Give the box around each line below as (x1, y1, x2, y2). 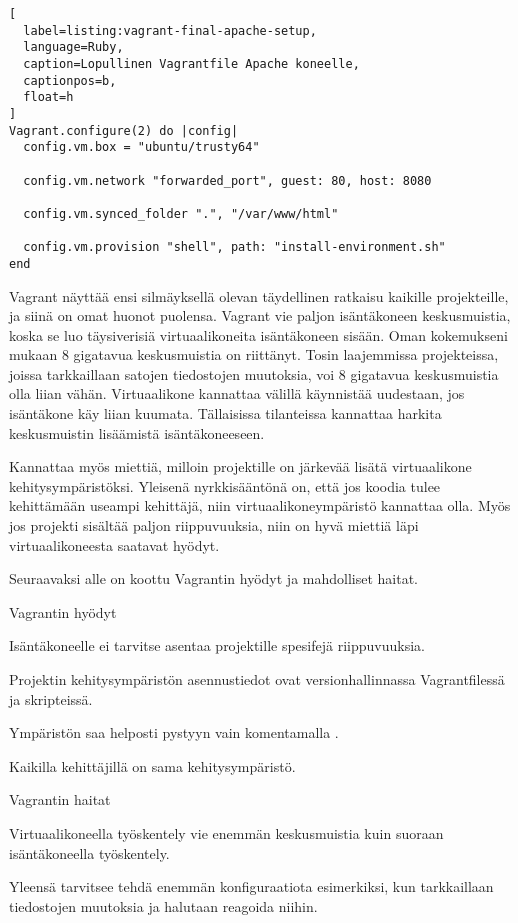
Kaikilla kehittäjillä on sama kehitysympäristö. (9, 755, 296, 776)
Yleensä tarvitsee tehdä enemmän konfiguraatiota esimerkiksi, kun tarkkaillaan (9, 876, 494, 897)
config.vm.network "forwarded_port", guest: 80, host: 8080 (23, 173, 432, 188)
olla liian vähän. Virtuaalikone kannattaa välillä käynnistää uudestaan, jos (9, 383, 465, 404)
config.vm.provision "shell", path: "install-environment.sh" (23, 240, 446, 255)
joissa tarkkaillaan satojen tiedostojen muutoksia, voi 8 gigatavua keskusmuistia (9, 363, 499, 384)
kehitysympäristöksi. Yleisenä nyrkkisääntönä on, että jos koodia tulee (9, 475, 441, 496)
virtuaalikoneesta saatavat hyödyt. (9, 534, 220, 555)
